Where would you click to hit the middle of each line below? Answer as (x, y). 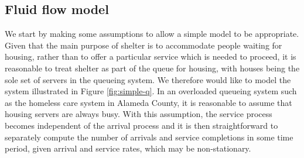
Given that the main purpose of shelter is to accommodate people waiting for (144, 45)
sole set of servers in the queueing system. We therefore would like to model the (148, 79)
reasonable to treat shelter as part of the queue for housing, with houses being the (152, 68)
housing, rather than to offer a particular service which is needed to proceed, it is (151, 56)
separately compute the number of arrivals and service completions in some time (149, 137)
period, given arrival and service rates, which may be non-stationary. (128, 148)
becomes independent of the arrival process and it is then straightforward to (141, 125)
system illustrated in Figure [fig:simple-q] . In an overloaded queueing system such (151, 91)
